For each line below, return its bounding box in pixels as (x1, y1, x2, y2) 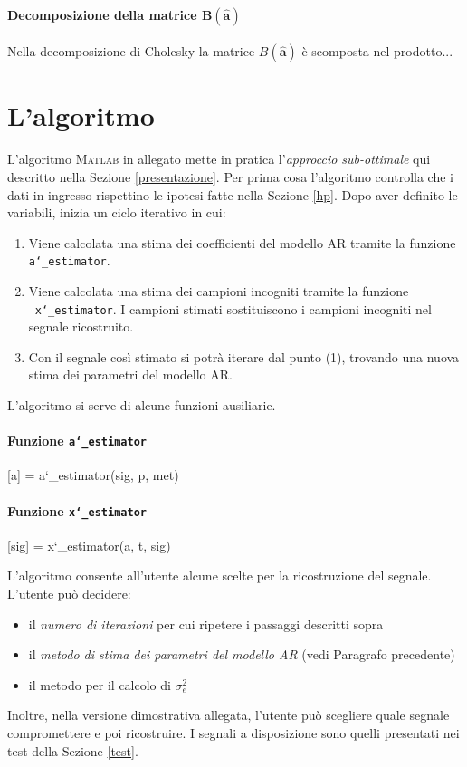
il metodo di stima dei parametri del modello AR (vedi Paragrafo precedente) (28, 645, 455, 664)
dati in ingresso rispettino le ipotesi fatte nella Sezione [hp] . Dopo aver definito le (7, 185, 458, 204)
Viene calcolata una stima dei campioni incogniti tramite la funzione (28, 281, 409, 300)
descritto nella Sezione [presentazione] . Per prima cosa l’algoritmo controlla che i (7, 167, 453, 186)
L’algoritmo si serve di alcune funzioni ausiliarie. (7, 395, 276, 414)
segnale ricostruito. (28, 317, 134, 336)
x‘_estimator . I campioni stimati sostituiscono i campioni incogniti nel (34, 299, 432, 318)
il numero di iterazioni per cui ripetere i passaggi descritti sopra (28, 614, 384, 633)
